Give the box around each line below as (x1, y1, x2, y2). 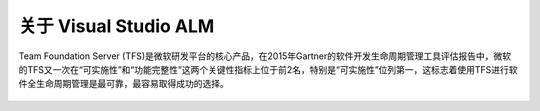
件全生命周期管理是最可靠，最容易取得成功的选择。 (18, 78, 229, 90)
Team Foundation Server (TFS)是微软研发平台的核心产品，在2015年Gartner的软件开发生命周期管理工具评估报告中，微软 (18, 50, 512, 62)
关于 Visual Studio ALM (18, 15, 215, 37)
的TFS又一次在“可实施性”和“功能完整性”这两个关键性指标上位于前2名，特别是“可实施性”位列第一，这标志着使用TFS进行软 (18, 63, 519, 75)
